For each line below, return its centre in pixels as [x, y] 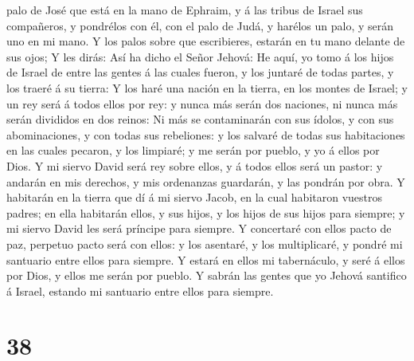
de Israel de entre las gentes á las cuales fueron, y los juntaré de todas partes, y [200, 72]
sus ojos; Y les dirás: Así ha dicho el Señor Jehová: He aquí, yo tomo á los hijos [200, 56]
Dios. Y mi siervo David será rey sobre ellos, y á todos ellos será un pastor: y [195, 165]
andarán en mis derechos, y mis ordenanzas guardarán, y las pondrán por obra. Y [206, 181]
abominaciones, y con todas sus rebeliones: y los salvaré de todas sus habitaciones [206, 134]
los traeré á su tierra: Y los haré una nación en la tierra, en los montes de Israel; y [207, 87]
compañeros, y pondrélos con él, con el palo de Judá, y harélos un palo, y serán [200, 25]
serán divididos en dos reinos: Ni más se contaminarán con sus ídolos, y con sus [200, 119]
